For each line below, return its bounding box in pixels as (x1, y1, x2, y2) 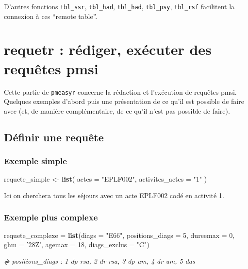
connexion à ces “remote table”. (4, 11, 98, 21)
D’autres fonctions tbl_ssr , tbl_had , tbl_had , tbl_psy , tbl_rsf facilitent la (4, 1, 235, 11)
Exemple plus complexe (4, 211, 98, 223)
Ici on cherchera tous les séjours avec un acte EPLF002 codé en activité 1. (4, 190, 224, 200)
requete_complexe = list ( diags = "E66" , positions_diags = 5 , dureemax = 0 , (4, 230, 235, 240)
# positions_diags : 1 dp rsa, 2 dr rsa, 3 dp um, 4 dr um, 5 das (4, 256, 195, 266)
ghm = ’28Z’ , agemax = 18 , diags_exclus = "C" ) (4, 239, 149, 250)
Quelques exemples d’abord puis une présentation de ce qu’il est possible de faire (4, 96, 244, 106)
